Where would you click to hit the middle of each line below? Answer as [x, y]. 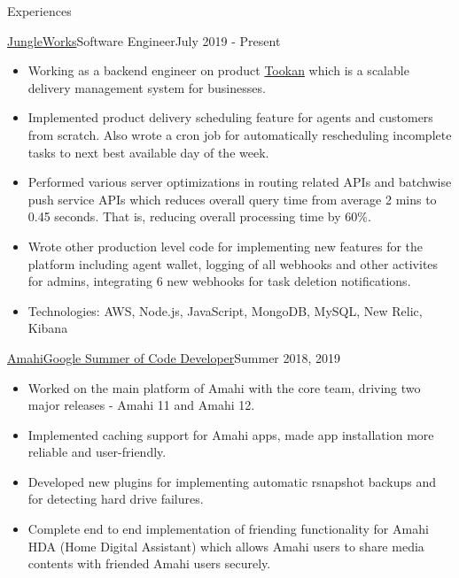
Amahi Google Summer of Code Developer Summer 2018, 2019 [174, 357]
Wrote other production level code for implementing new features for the [226, 246]
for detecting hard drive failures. [116, 499]
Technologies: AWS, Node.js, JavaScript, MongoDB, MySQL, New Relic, [225, 310]
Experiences [39, 11]
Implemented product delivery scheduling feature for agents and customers [230, 117]
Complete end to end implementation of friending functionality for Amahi [228, 529]
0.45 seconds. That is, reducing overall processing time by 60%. [199, 216]
